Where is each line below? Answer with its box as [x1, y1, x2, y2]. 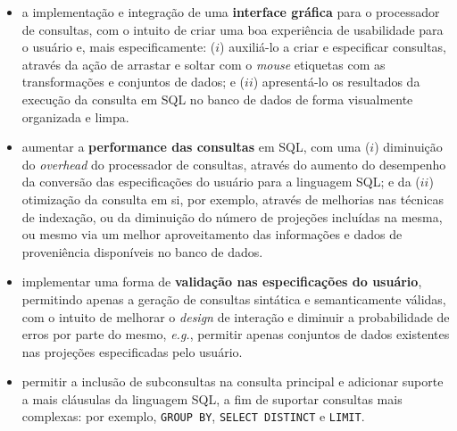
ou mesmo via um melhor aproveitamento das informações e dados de [21, 225, 403, 244]
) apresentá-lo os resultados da [253, 72, 420, 91]
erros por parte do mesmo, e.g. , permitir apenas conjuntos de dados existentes [21, 325, 450, 344]
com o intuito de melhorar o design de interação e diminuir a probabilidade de [21, 307, 450, 326]
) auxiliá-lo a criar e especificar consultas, [220, 37, 446, 56]
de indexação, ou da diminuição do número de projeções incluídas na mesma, [21, 207, 443, 226]
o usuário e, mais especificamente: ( [21, 37, 216, 56]
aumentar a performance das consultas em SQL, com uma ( [21, 137, 370, 156]
